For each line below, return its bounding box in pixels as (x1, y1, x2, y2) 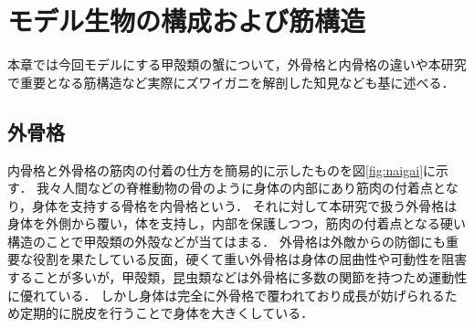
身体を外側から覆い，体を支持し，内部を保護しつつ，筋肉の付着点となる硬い (7, 214, 467, 233)
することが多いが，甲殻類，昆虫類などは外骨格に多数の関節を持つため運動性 (7, 268, 468, 287)
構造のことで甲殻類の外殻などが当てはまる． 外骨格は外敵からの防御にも (7, 231, 446, 250)
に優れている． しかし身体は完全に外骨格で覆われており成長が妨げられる (7, 285, 445, 304)
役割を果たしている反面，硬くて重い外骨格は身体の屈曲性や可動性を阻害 (32, 249, 468, 269)
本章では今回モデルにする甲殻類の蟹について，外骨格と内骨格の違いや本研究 (7, 55, 467, 74)
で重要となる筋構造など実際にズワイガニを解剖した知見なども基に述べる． (7, 72, 455, 91)
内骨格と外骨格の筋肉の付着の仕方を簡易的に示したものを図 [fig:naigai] (7, 160, 424, 179)
